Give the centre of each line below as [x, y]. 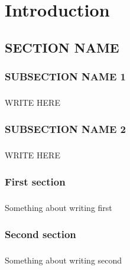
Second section [40, 234]
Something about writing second [64, 260]
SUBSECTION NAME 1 [65, 77]
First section [35, 181]
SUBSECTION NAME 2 [65, 129]
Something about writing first [58, 207]
